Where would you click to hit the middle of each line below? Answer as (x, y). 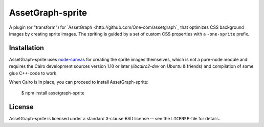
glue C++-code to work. (33, 73)
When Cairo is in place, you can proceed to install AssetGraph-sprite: (79, 82)
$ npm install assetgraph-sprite (53, 93)
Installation (26, 48)
